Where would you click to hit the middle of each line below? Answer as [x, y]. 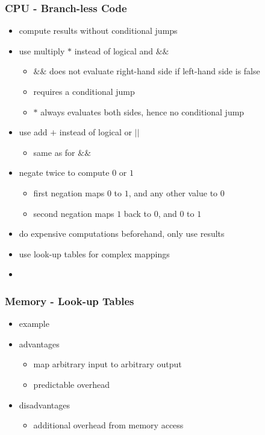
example [34, 324]
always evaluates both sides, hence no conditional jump [142, 111]
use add [33, 132]
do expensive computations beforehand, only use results [122, 234]
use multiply [42, 50]
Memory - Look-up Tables [70, 301]
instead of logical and [114, 50]
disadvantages [44, 404]
